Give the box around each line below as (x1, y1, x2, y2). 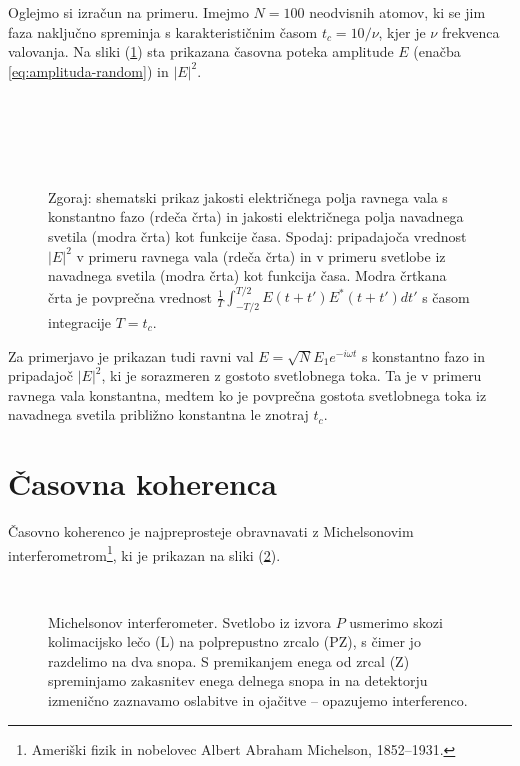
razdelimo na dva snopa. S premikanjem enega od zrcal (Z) (48, 650, 410, 671)
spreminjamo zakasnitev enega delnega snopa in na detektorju (48, 670, 428, 691)
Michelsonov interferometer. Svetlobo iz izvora (48, 611, 331, 632)
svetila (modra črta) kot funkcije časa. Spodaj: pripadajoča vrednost (48, 225, 467, 246)
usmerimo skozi (349, 611, 443, 632)
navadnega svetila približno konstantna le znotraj (8, 404, 309, 425)
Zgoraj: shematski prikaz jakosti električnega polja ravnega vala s (48, 186, 448, 207)
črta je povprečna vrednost (48, 286, 212, 307)
